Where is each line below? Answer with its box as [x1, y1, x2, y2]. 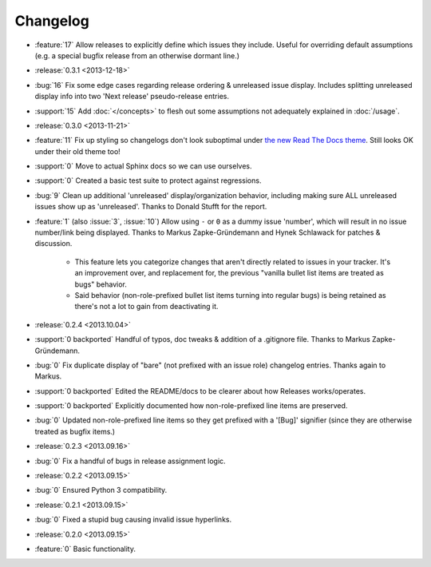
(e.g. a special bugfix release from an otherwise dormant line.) [34, 50, 239, 60]
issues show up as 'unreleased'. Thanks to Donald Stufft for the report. [34, 202, 267, 212]
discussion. [34, 239, 73, 248]
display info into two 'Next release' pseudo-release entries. [34, 92, 230, 101]
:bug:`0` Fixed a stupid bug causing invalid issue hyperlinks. [34, 515, 231, 525]
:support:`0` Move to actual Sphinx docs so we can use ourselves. [34, 161, 252, 171]
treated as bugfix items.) [34, 426, 116, 436]
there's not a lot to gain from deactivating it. [74, 302, 219, 311]
